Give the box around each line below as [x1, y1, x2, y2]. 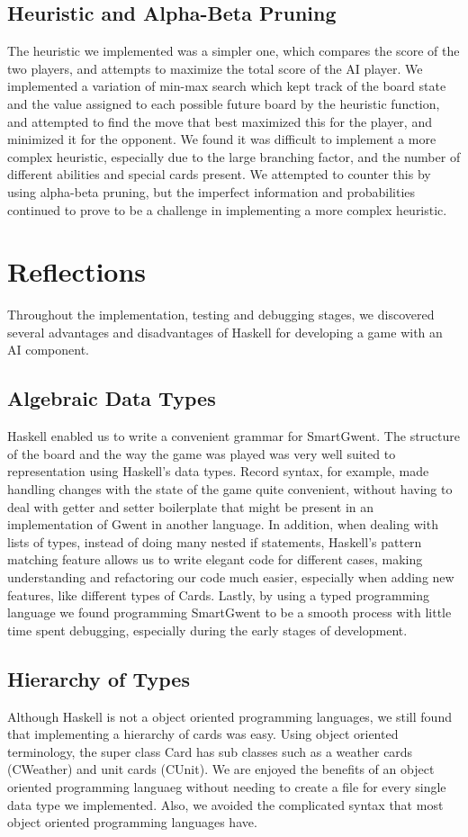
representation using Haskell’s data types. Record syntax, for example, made [7, 462, 429, 481]
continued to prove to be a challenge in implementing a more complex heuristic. [7, 200, 447, 219]
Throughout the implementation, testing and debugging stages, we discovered [7, 305, 435, 324]
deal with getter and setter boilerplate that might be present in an [7, 497, 374, 516]
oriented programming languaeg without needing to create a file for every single [7, 777, 446, 796]
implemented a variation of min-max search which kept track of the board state [7, 76, 446, 95]
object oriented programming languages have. [7, 813, 257, 832]
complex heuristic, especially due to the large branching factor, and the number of [7, 147, 461, 166]
